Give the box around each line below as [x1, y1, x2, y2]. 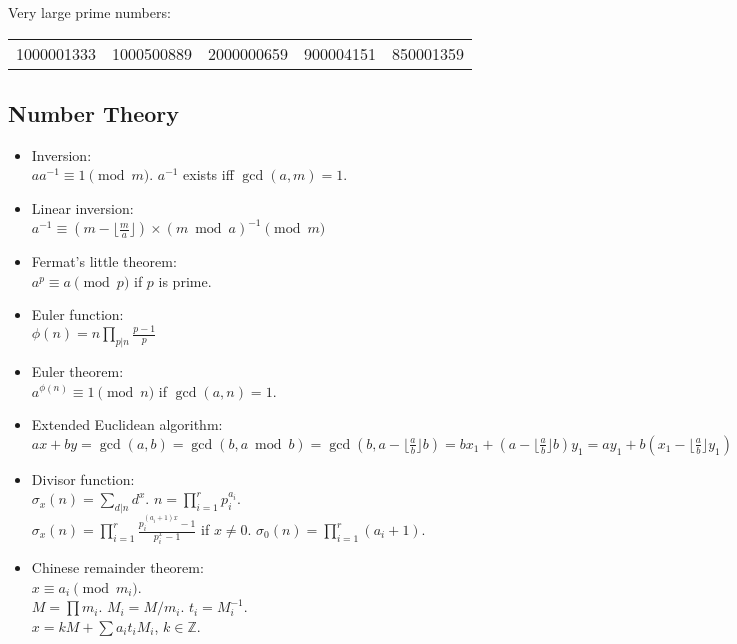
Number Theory [8, 97, 179, 128]
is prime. [158, 270, 212, 291]
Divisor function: [31, 468, 135, 489]
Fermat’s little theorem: [31, 251, 177, 272]
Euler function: [31, 304, 124, 325]
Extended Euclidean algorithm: [31, 414, 223, 435]
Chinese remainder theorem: [31, 557, 204, 578]
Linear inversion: [31, 197, 134, 218]
